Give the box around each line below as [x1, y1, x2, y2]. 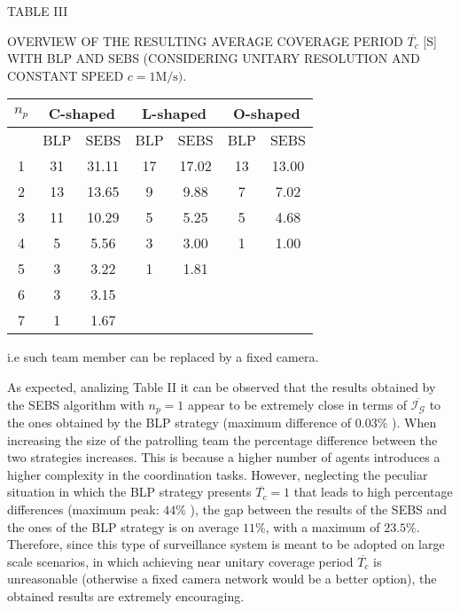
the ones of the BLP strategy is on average [7, 517, 239, 536]
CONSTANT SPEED [7, 66, 124, 84]
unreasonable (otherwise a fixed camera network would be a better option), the [7, 569, 437, 588]
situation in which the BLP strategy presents [7, 482, 252, 501]
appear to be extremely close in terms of [187, 395, 408, 413]
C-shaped [48, 103, 115, 124]
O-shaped [232, 103, 300, 124]
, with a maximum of [265, 517, 380, 536]
